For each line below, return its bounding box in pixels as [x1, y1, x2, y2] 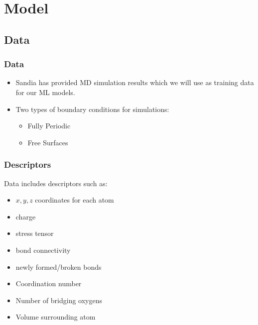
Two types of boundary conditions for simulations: [15, 104, 169, 114]
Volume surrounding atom [15, 312, 96, 322]
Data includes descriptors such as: [4, 178, 108, 188]
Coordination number [15, 278, 82, 289]
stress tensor [15, 228, 54, 238]
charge [15, 211, 36, 221]
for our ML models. [15, 87, 75, 97]
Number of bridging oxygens [15, 295, 103, 305]
